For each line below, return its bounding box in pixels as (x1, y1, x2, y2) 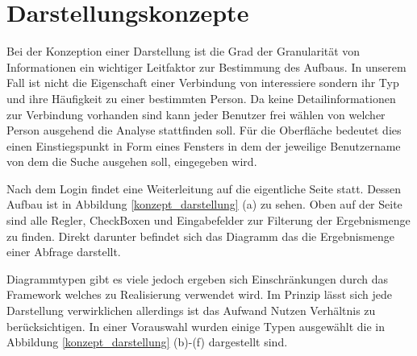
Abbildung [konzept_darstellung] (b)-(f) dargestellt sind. (6, 333, 288, 350)
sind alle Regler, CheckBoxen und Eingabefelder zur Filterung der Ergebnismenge (6, 212, 411, 229)
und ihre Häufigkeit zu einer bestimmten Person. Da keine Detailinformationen (6, 89, 396, 106)
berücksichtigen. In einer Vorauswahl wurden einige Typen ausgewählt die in (6, 317, 386, 334)
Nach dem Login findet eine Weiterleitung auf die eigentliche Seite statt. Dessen (6, 180, 402, 197)
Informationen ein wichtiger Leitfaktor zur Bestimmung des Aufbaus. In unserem (6, 58, 407, 75)
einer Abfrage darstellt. (6, 243, 121, 260)
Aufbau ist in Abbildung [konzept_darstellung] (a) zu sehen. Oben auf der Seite (6, 196, 402, 213)
